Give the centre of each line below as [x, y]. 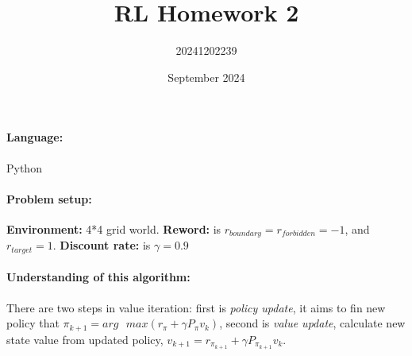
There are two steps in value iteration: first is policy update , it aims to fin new [196, 307]
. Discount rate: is [102, 245]
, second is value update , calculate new [312, 323]
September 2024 [206, 77]
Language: [35, 137]
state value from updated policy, [85, 339]
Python [24, 167]
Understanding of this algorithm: [98, 277]
